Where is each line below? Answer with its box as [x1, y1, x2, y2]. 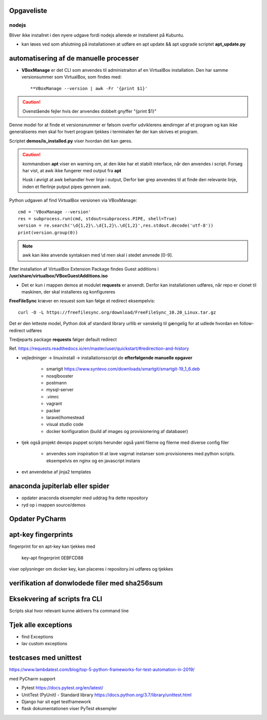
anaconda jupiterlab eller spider [9, 482, 110, 490]
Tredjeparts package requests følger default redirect [9, 336, 117, 342]
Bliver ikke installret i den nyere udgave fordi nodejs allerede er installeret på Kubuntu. [9, 32, 184, 38]
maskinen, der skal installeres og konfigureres [21, 289, 116, 295]
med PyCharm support [9, 675, 56, 681]
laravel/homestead [46, 414, 85, 420]
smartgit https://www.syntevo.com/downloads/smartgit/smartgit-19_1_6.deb [46, 366, 200, 372]
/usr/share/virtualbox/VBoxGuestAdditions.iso [9, 273, 108, 279]
